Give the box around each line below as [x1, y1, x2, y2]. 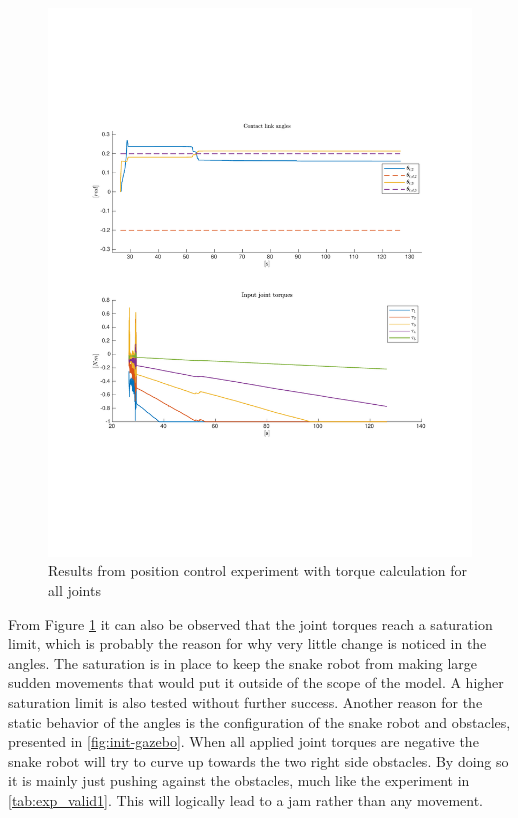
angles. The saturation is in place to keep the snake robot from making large [8, 652, 478, 673]
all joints [48, 580, 101, 601]
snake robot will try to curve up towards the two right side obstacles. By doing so [8, 750, 509, 771]
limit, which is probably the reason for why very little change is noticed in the [8, 633, 487, 654]
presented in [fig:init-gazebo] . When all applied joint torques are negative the [8, 731, 479, 752]
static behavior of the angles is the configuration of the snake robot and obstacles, [8, 711, 511, 732]
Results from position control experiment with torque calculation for [48, 560, 468, 581]
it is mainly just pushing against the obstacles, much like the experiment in [8, 770, 470, 791]
